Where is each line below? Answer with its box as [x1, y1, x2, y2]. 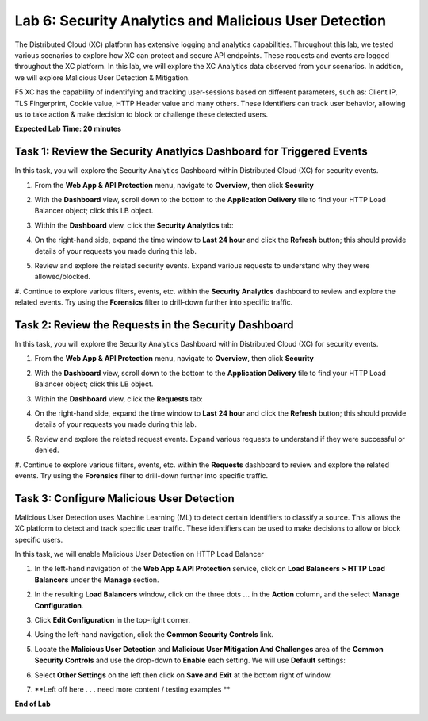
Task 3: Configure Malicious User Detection [14, 492, 235, 505]
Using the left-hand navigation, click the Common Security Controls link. [34, 630, 273, 639]
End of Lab [14, 699, 51, 709]
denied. [34, 445, 59, 455]
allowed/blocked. [34, 272, 91, 282]
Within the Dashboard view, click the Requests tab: [34, 393, 204, 404]
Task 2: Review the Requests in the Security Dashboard [14, 318, 294, 332]
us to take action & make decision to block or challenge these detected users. [14, 109, 269, 119]
